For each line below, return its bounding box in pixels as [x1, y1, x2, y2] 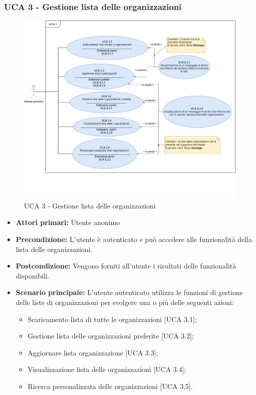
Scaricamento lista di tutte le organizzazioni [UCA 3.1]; [27, 313, 197, 324]
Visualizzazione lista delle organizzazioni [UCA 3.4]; [27, 364, 186, 374]
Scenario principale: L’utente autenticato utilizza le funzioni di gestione [15, 287, 243, 297]
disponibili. [15, 270, 50, 280]
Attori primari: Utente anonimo [15, 217, 120, 227]
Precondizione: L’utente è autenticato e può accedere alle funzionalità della [15, 233, 252, 244]
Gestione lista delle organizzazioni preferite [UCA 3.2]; [27, 330, 194, 341]
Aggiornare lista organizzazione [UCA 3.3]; [27, 347, 158, 357]
